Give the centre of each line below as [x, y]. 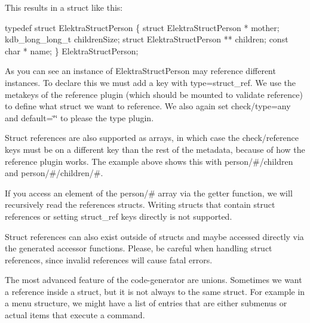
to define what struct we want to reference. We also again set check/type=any [148, 106]
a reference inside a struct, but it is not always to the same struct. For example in [155, 291]
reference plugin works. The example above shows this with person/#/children [149, 161]
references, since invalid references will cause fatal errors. [109, 259]
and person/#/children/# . [54, 173]
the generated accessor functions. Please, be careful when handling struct [139, 248]
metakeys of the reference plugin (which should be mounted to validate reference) [154, 94]
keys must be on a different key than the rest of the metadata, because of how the [155, 149]
